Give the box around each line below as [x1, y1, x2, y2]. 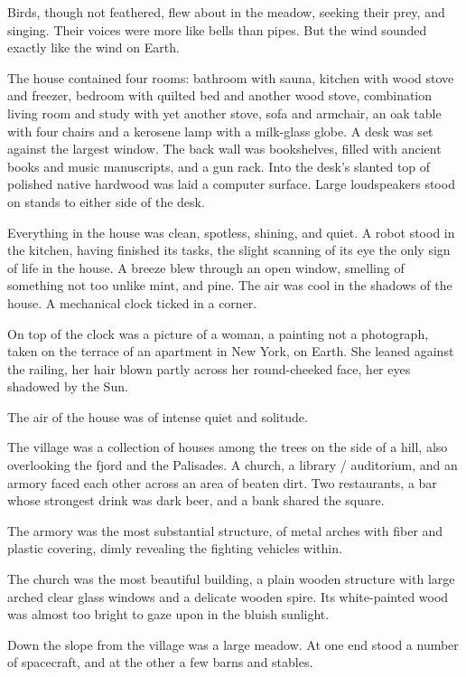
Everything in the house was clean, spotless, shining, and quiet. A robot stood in [7, 222, 455, 241]
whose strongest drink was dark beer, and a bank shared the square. [7, 491, 385, 510]
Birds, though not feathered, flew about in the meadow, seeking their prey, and [7, 3, 445, 21]
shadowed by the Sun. [7, 377, 128, 396]
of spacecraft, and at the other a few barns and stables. [7, 653, 313, 672]
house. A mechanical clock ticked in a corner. [7, 293, 257, 312]
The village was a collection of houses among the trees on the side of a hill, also [7, 437, 448, 456]
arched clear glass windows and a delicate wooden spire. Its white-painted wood [7, 587, 449, 606]
